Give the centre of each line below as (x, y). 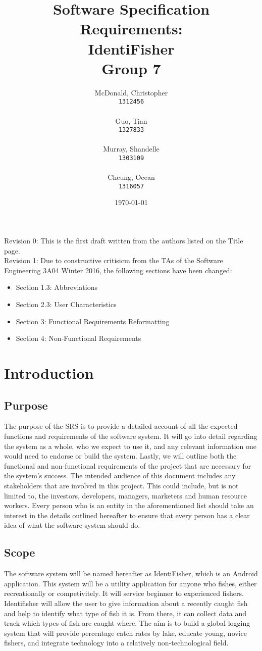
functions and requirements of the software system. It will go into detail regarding (131, 436)
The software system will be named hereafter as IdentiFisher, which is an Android (131, 573)
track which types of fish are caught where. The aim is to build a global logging (127, 623)
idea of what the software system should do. (72, 525)
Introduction (49, 373)
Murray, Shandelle (131, 149)
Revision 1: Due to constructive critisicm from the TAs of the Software (114, 260)
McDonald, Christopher (131, 92)
